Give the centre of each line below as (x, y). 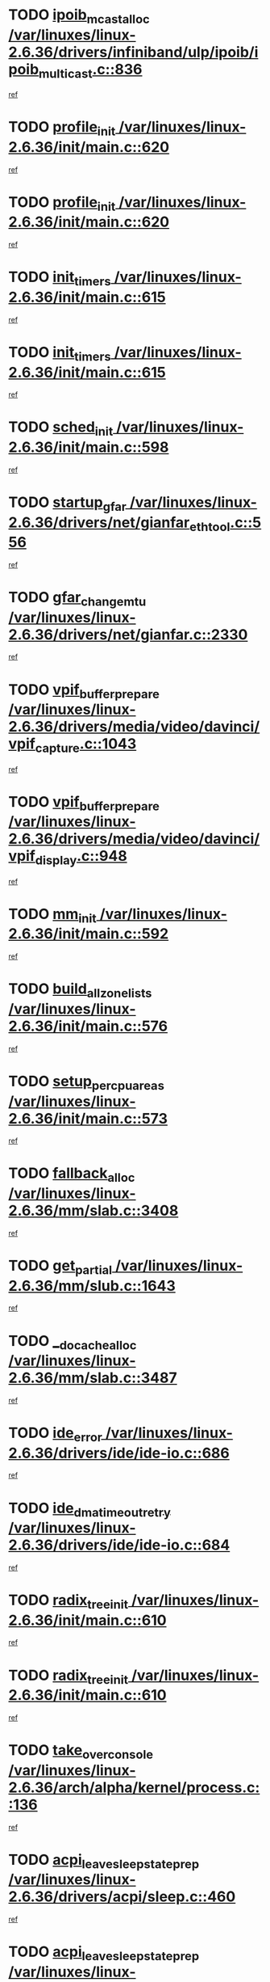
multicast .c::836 (91, 71)
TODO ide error (56, 1434)
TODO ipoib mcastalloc (79, 16)
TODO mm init (52, 915)
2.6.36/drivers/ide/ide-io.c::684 (119, 1545)
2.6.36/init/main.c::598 (89, 447)
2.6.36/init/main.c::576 (88, 1026)
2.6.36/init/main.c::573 (88, 1118)
